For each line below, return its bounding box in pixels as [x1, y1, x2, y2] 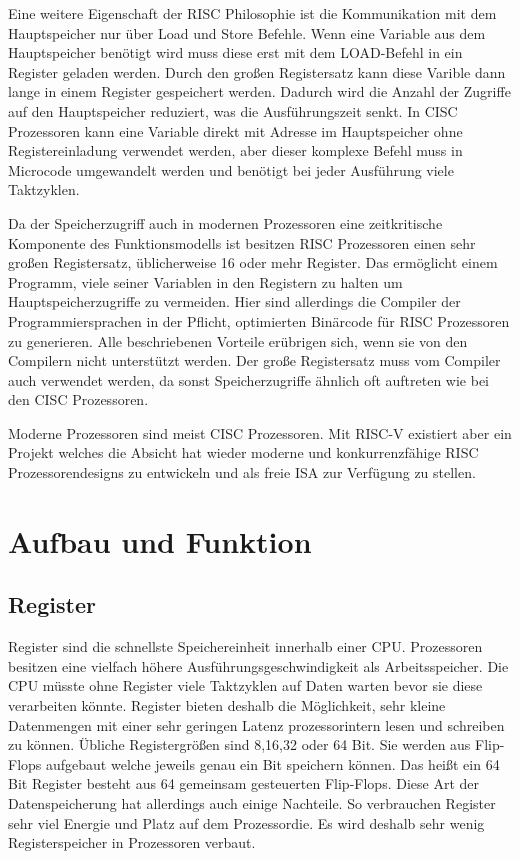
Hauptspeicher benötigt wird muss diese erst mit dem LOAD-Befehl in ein [8, 42, 463, 63]
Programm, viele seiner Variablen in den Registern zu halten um [8, 271, 403, 292]
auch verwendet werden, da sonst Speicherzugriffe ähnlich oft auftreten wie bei [8, 369, 490, 390]
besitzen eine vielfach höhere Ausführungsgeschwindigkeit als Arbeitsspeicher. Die [8, 655, 509, 676]
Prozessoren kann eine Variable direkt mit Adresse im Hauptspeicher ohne [8, 120, 463, 141]
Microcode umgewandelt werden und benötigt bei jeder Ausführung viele [8, 159, 454, 180]
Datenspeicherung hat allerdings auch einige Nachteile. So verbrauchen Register [8, 792, 496, 813]
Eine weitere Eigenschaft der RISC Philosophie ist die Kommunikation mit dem [8, 3, 497, 23]
